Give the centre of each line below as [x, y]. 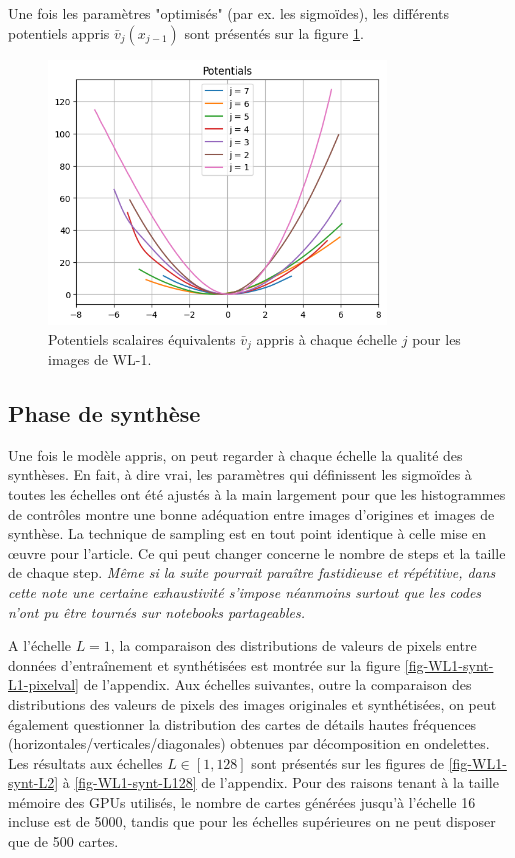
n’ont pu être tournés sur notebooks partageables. [156, 611]
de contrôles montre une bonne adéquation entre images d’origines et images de [251, 513]
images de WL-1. [100, 359]
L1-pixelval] [43, 684]
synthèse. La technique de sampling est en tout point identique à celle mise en [247, 533]
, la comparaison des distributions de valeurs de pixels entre [293, 645]
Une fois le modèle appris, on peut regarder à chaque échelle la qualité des [235, 454]
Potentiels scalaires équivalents [142, 338]
